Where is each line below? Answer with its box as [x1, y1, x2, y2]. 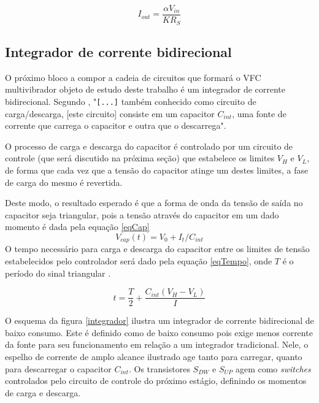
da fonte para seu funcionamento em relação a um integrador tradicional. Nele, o [5, 338, 309, 351]
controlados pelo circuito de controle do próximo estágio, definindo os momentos [5, 374, 307, 387]
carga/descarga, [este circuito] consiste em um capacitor [5, 107, 215, 120]
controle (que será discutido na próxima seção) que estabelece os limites [5, 152, 275, 164]
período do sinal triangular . [5, 266, 111, 279]
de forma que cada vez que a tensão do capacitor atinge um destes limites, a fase [5, 163, 309, 176]
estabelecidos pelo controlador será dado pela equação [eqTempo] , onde [5, 254, 272, 267]
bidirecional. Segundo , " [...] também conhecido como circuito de [5, 94, 256, 107]
